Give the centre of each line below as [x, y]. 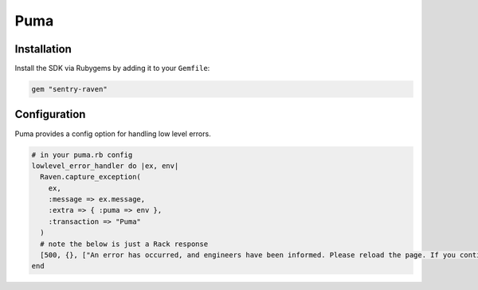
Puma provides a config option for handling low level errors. [113, 133]
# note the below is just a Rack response [124, 244]
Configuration [50, 114]
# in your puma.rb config [82, 155]
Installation [43, 49]
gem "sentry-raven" [69, 89]
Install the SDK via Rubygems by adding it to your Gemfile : [112, 69]
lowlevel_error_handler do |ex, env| [105, 166]
